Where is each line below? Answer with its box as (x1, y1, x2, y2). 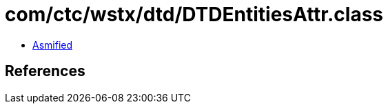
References (5, 62, 85, 80)
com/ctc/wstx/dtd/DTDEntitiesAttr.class (5, 3, 384, 26)
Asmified (32, 38, 73, 51)
